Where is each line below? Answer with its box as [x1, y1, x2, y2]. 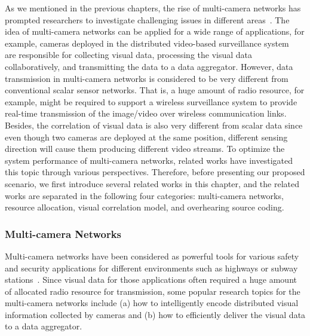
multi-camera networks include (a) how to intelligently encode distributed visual [5, 297, 299, 309]
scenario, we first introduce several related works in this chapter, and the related [5, 177, 300, 190]
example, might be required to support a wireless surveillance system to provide [5, 95, 297, 108]
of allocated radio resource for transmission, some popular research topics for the [5, 285, 300, 297]
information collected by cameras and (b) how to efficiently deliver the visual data [5, 308, 306, 320]
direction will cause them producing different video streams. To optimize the [5, 142, 285, 155]
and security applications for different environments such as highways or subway [5, 261, 298, 274]
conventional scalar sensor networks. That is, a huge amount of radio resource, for [5, 84, 305, 96]
